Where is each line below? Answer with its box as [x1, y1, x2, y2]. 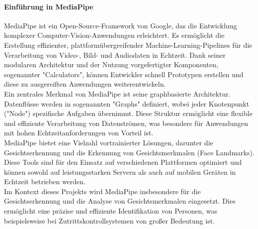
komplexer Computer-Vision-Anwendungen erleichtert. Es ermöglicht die [4, 30, 225, 40]
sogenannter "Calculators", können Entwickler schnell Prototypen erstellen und [4, 69, 244, 79]
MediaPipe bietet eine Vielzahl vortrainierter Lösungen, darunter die [4, 137, 213, 147]
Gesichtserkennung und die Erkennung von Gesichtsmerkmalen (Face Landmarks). [4, 147, 255, 157]
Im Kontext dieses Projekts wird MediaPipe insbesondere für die [4, 186, 201, 196]
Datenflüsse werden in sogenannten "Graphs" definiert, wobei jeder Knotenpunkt [4, 98, 250, 109]
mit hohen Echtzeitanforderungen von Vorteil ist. [4, 127, 154, 138]
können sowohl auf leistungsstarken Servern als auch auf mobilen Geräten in [4, 166, 236, 177]
